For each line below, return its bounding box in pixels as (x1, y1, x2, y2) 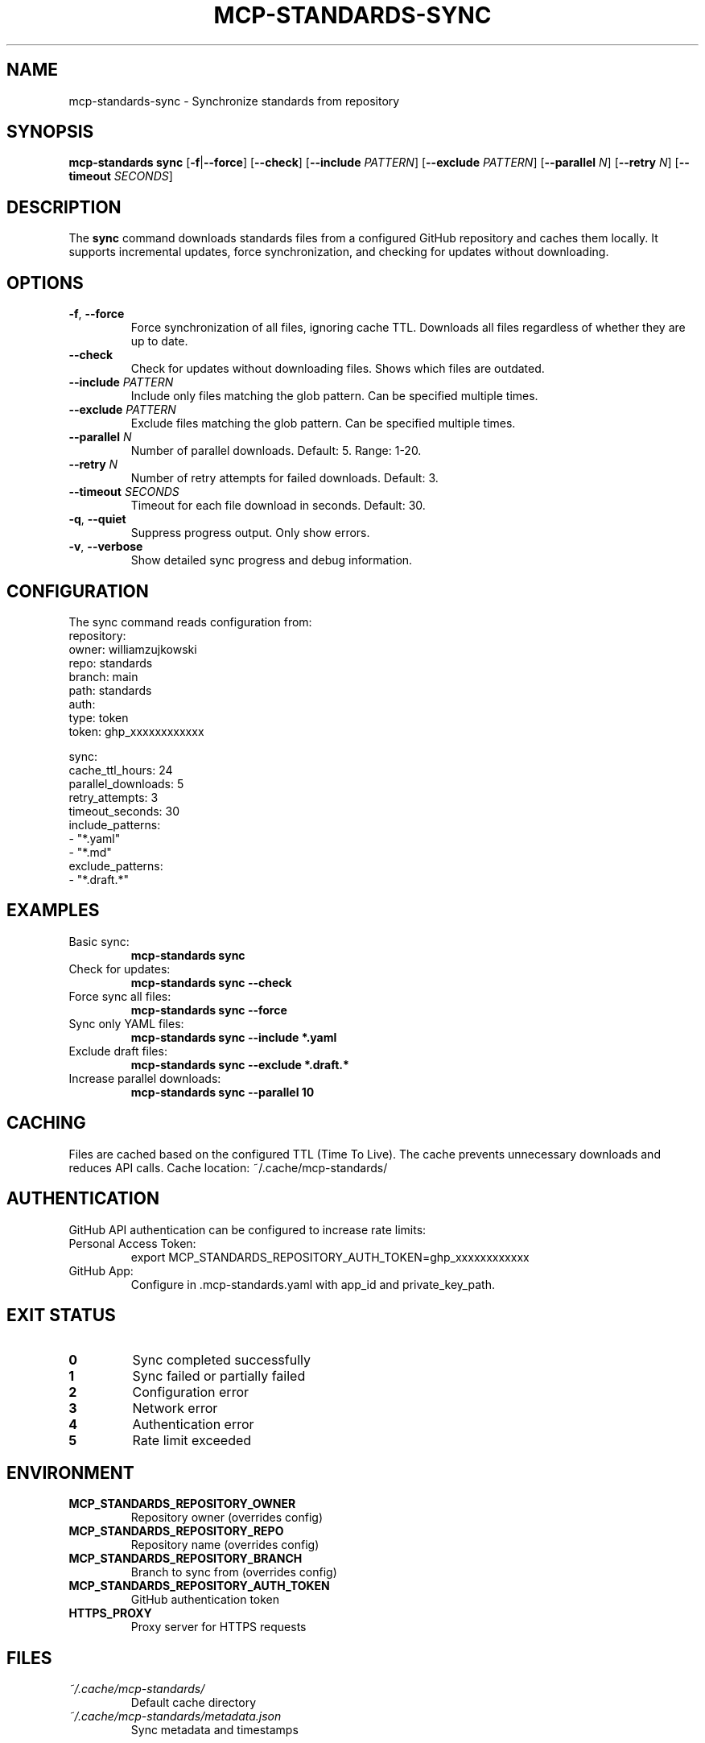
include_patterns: (68, 817, 161, 832)
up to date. (130, 334, 188, 349)
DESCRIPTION (6, 196, 122, 217)
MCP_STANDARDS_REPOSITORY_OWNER (68, 1497, 296, 1511)
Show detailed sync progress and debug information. (130, 553, 413, 568)
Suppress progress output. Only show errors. (130, 526, 370, 540)
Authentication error (132, 1416, 254, 1433)
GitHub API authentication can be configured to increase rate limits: (68, 1222, 427, 1237)
